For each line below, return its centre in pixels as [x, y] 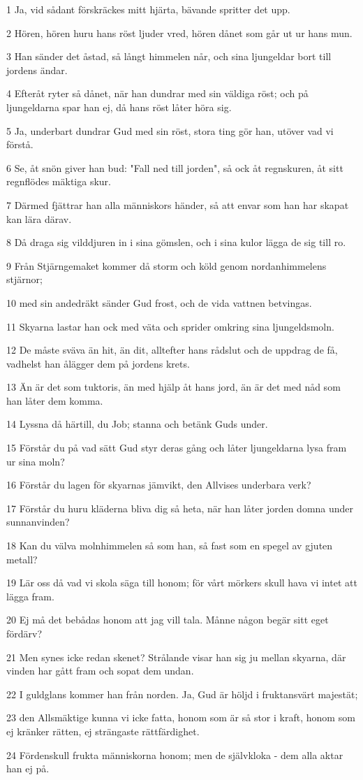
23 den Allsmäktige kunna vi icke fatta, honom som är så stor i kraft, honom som [181, 717]
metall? [22, 559]
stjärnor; [24, 279]
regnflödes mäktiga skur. [59, 181]
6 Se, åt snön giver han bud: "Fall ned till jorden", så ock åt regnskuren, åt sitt [175, 167]
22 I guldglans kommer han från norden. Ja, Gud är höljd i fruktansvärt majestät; [182, 694]
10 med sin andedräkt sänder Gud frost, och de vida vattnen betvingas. [159, 302]
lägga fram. [30, 596]
